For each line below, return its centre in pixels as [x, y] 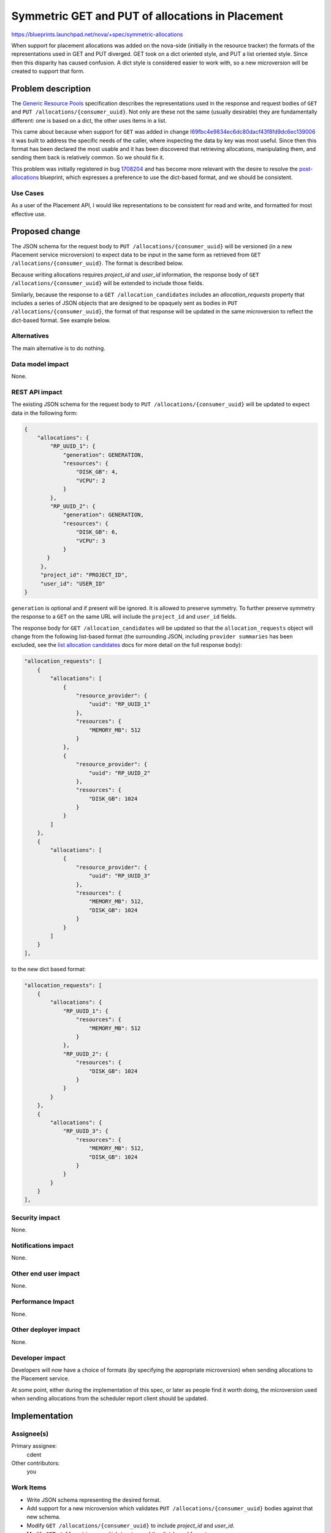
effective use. [29, 214]
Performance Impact [43, 1302]
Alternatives [30, 336]
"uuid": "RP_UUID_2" [120, 773]
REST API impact [37, 392]
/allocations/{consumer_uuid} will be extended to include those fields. [108, 283]
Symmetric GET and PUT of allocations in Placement [147, 16]
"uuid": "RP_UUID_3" [120, 876]
